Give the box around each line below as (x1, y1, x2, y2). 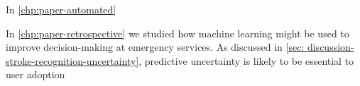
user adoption (6, 67, 65, 82)
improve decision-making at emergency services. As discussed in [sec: (6, 39, 305, 54)
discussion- (307, 39, 354, 54)
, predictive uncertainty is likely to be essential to (138, 53, 354, 68)
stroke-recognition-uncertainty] (6, 53, 139, 68)
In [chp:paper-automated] (6, 2, 116, 16)
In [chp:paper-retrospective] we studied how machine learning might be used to (6, 25, 349, 40)
